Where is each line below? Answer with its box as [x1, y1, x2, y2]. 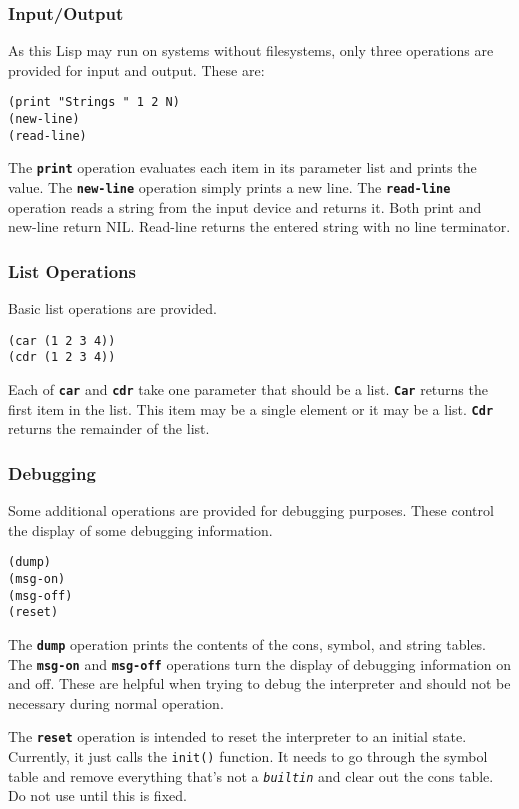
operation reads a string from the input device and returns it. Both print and [8, 196, 482, 217]
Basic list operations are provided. [8, 298, 217, 319]
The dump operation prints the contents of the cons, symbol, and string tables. [8, 633, 487, 654]
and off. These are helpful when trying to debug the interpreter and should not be [8, 673, 511, 694]
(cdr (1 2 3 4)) [8, 350, 116, 365]
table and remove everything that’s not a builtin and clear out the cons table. [8, 765, 494, 786]
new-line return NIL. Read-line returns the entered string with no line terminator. [8, 216, 511, 237]
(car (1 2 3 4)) [8, 333, 116, 348]
